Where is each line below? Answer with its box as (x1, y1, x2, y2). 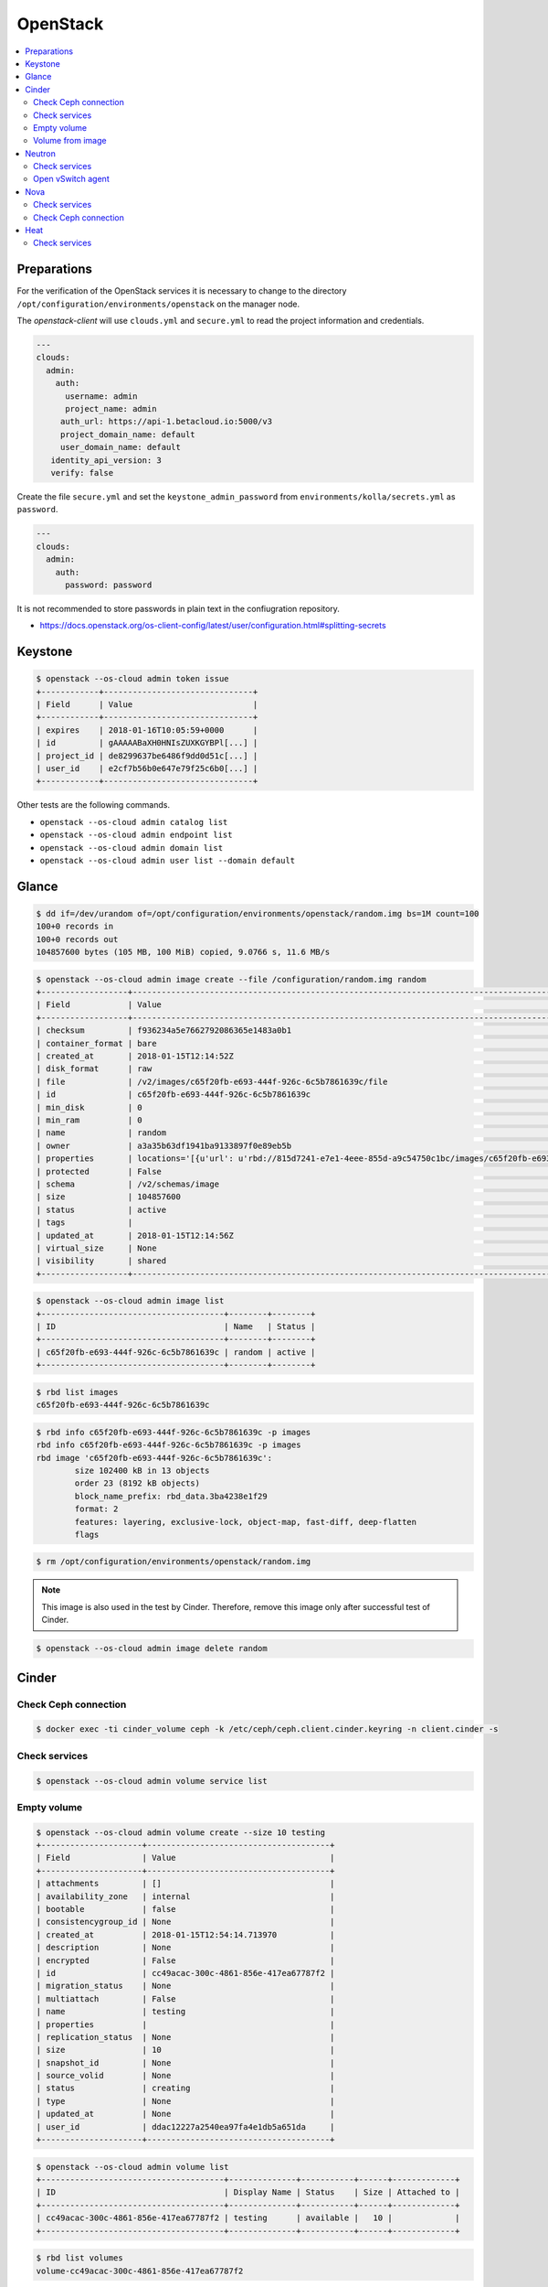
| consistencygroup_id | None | (36, 1917, 335, 1927)
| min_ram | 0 (36, 1115, 143, 1125)
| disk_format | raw (36, 1064, 153, 1074)
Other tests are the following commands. (16, 800, 171, 811)
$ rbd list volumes (36, 2253, 123, 2263)
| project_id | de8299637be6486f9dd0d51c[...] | (36, 750, 258, 761)
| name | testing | (36, 2006, 335, 2017)
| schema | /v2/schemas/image (36, 1178, 219, 1189)
